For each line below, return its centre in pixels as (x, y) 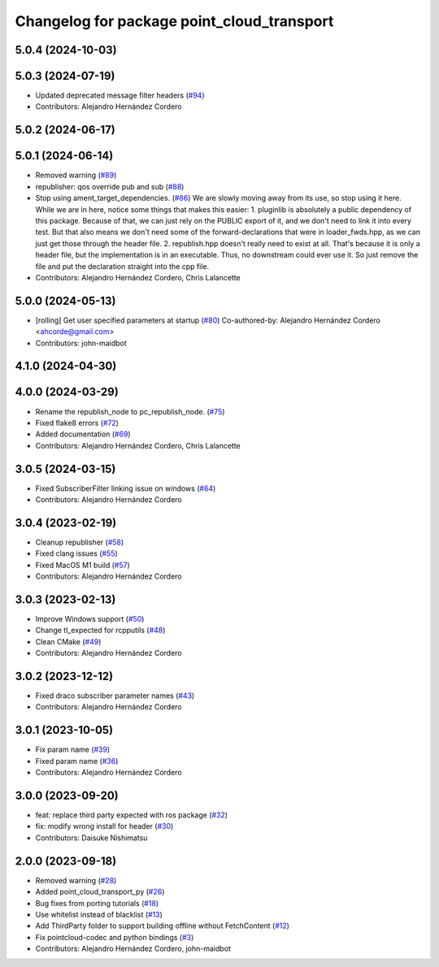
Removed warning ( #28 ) (76, 880)
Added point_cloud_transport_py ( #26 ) (100, 892)
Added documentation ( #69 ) (83, 434)
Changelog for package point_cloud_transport (174, 21)
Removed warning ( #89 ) (76, 176)
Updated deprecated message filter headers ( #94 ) (120, 95)
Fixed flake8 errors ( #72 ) (77, 423)
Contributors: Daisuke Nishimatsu (91, 838)
